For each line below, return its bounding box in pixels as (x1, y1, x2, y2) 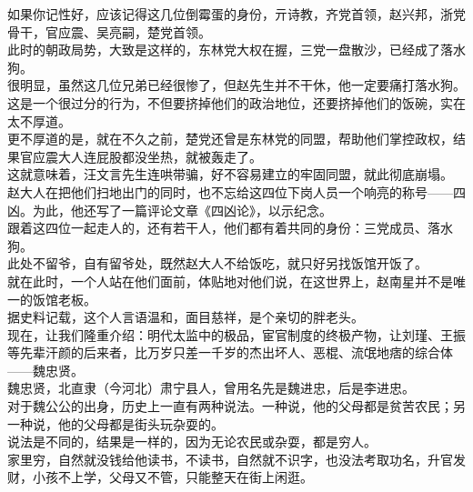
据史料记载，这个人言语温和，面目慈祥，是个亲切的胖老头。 (7, 307, 364, 326)
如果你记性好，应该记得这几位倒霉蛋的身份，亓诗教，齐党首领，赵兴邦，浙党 (7, 5, 466, 23)
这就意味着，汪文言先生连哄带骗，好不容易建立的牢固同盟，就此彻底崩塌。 (7, 165, 453, 184)
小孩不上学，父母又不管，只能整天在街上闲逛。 (32, 467, 313, 487)
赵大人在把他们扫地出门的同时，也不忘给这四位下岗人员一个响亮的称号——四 (7, 182, 466, 201)
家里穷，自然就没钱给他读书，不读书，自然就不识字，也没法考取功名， (7, 449, 428, 468)
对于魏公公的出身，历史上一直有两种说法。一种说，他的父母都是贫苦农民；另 (7, 397, 466, 416)
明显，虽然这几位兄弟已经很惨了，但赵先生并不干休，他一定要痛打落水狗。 (19, 75, 466, 95)
